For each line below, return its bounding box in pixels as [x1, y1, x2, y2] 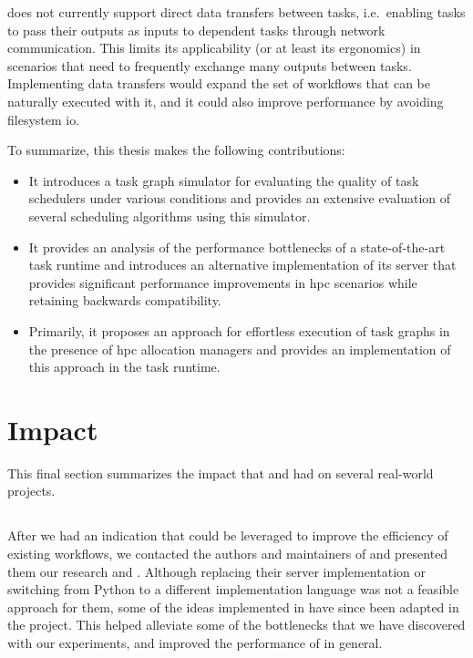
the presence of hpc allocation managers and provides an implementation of [28, 339, 451, 358]
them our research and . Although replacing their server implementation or [7, 561, 426, 581]
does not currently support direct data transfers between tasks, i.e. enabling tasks [7, 3, 466, 21]
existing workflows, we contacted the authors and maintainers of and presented [7, 543, 448, 562]
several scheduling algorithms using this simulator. [28, 206, 311, 225]
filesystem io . [7, 109, 80, 129]
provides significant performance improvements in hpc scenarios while [28, 272, 417, 292]
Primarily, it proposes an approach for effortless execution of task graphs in [28, 321, 450, 340]
